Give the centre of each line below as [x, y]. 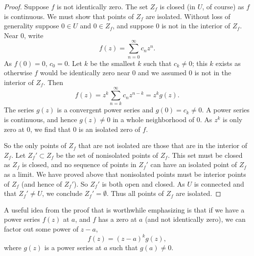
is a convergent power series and [105, 110]
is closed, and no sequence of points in [79, 164]
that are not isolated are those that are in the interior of [163, 145]
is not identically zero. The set [103, 6]
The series [19, 110]
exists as [228, 63]
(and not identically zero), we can [195, 219]
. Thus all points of [135, 193]
